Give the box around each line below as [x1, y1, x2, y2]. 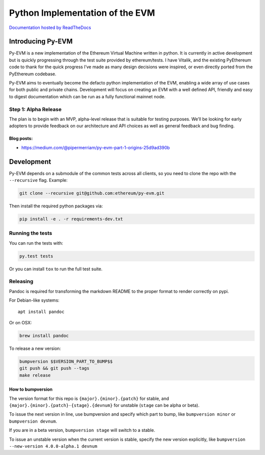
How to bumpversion [9, 386, 53, 393]
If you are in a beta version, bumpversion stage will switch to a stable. [9, 427, 156, 433]
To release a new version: [9, 345, 61, 351]
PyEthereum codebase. [9, 71, 56, 77]
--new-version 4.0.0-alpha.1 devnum [9, 444, 98, 449]
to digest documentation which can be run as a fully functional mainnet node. [9, 93, 166, 99]
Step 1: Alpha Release [9, 106, 62, 113]
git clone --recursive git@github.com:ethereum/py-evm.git [19, 191, 164, 196]
